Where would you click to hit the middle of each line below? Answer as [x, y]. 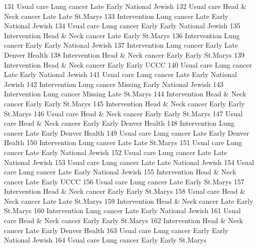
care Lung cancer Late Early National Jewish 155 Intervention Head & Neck [120, 172]
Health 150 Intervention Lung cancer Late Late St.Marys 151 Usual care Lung [123, 142]
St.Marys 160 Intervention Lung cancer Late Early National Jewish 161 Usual [123, 210]
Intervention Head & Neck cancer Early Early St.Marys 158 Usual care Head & [125, 191]
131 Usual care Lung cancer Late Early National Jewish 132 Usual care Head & [125, 6]
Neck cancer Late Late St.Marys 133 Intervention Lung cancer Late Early [116, 16]
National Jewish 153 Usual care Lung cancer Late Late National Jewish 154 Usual [129, 162]
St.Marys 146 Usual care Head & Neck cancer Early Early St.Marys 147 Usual [123, 113]
